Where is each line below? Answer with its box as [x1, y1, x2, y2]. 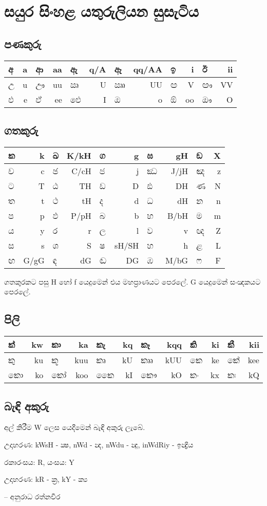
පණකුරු [4, 35, 42, 51]
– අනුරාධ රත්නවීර [4, 491, 61, 501]
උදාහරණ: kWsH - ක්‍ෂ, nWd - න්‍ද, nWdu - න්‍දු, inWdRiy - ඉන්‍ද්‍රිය [4, 439, 194, 449]
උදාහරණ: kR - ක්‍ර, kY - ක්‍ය [4, 474, 88, 484]
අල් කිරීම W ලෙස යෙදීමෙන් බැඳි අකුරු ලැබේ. [4, 422, 145, 433]
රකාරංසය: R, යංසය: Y [4, 456, 74, 467]
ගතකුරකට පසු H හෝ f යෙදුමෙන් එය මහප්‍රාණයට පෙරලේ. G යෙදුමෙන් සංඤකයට [4, 276, 261, 287]
